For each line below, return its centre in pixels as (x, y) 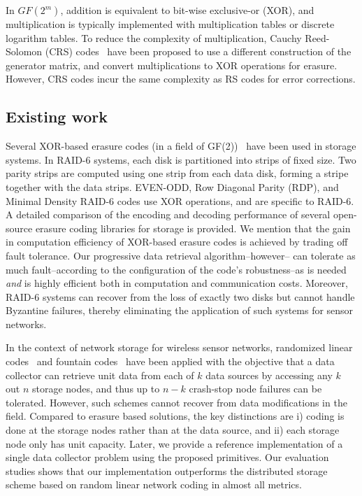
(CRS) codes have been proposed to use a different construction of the (198, 51)
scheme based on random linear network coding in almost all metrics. (154, 484)
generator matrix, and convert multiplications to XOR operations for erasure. (172, 65)
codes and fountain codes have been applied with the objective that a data (170, 361)
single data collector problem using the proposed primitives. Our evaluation (167, 457)
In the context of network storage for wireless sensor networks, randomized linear (179, 347)
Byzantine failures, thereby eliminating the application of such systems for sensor (180, 310)
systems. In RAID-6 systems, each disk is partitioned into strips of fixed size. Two (181, 159)
